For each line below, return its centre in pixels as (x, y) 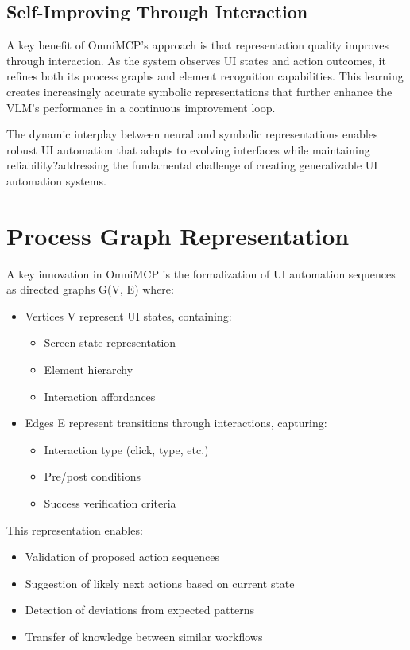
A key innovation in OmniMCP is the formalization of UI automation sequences (201, 273)
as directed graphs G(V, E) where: (90, 289)
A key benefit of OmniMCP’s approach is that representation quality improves (197, 45)
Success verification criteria (110, 503)
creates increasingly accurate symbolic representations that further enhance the (199, 91)
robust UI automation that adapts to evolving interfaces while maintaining (188, 149)
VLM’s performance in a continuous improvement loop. (141, 107)
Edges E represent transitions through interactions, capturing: (176, 423)
